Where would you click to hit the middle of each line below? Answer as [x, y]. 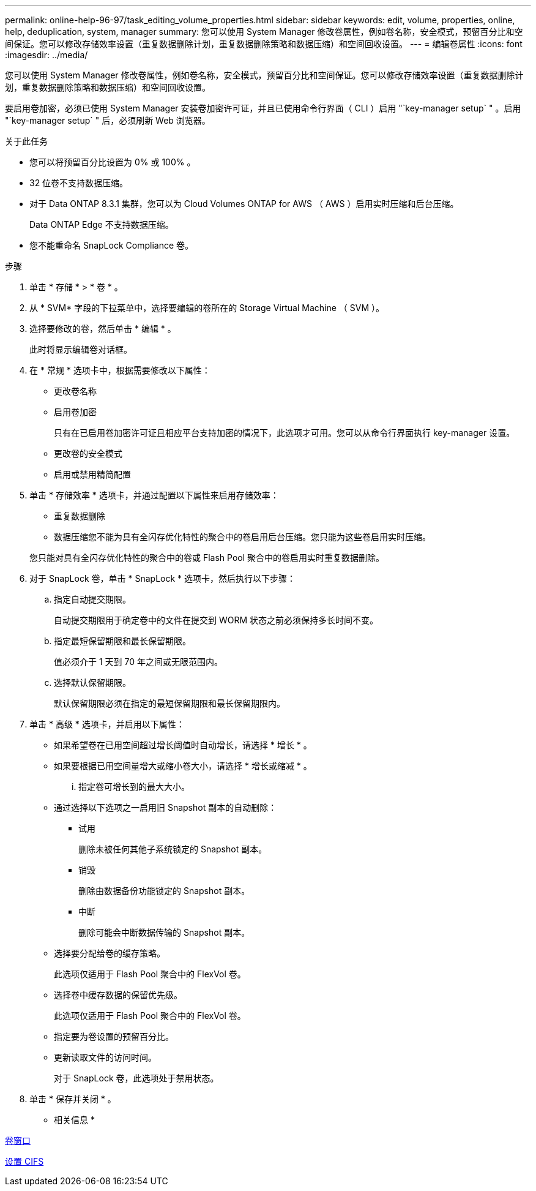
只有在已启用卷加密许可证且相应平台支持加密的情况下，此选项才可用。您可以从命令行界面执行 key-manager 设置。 [285, 433]
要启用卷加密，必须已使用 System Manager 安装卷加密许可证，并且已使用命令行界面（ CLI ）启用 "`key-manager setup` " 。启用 [263, 108]
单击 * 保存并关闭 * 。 [73, 1099]
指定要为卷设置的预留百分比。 [114, 1036]
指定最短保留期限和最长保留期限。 [122, 641]
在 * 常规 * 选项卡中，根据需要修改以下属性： [120, 370]
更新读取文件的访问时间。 [105, 1057]
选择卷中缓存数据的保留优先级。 [118, 995]
